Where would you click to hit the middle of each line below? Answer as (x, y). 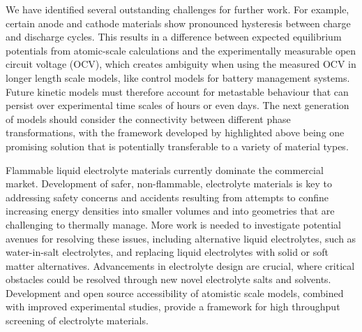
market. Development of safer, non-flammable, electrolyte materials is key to (169, 183)
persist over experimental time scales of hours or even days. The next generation (178, 105)
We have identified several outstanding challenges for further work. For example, (178, 9)
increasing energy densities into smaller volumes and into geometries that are (170, 211)
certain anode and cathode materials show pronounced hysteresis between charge (178, 23)
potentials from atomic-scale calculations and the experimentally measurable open (181, 50)
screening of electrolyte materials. (77, 320)
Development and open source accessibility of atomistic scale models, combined (175, 293)
